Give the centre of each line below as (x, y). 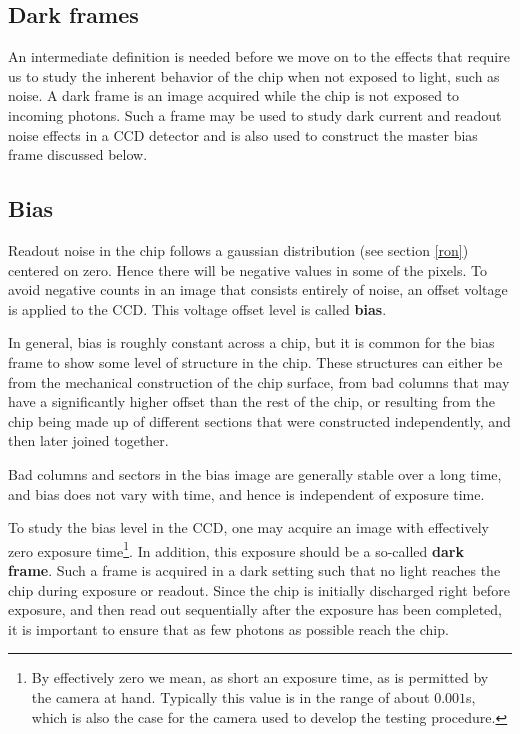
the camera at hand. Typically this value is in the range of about (230, 696)
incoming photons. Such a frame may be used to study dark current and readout (255, 114)
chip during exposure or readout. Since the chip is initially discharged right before (259, 589)
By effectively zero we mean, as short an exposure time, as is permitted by (260, 677)
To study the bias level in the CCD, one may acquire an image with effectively (248, 527)
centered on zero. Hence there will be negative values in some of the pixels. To (247, 269)
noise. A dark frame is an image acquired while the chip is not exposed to (234, 95)
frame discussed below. (78, 154)
